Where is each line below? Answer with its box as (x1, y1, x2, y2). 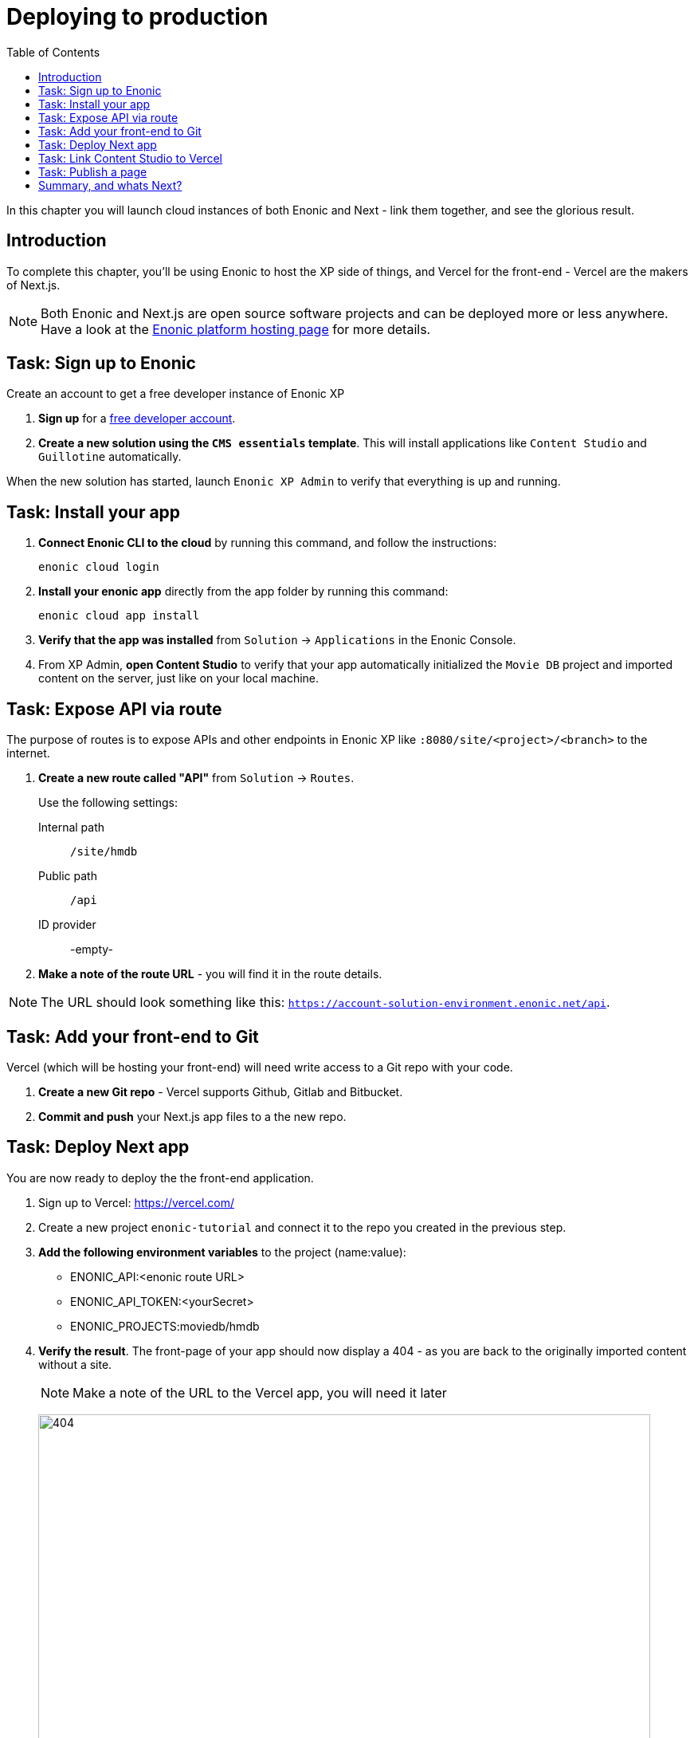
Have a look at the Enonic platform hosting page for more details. (41, 320, 431, 337)
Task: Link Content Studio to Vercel (38, 151, 223, 165)
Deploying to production (6, 3, 269, 30)
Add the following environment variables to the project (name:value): (38, 1245, 406, 1259)
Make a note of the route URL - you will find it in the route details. (38, 967, 382, 981)
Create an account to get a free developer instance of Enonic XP (6, 387, 345, 401)
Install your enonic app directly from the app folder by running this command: (38, 584, 449, 599)
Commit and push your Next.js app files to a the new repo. (38, 1109, 347, 1123)
